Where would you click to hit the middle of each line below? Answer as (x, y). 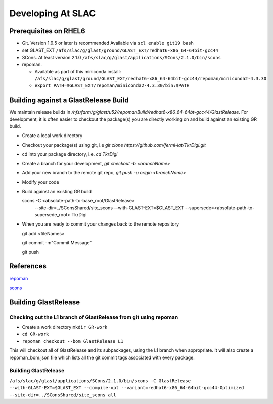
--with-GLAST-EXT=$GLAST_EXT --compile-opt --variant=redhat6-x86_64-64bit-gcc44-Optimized (127, 388)
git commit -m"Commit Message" (57, 243)
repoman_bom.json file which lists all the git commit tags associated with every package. (102, 357)
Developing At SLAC (53, 13)
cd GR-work (35, 334)
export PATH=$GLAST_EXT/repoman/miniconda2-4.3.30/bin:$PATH (112, 86)
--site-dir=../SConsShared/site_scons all (63, 395)
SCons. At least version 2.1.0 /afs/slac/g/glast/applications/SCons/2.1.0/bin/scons (121, 57)
